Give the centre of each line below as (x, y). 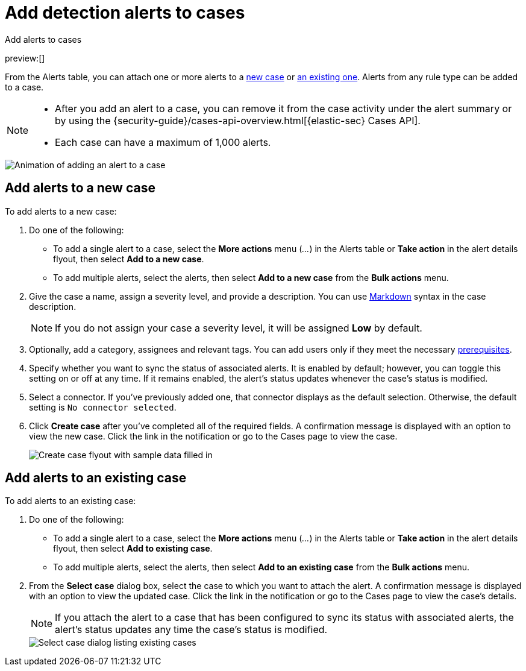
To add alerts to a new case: (61, 211)
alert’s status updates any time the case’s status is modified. (191, 630)
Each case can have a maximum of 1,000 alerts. (163, 142)
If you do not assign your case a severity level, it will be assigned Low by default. (239, 328)
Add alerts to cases (43, 39)
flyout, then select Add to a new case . (129, 259)
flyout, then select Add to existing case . (133, 549)
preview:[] (25, 58)
